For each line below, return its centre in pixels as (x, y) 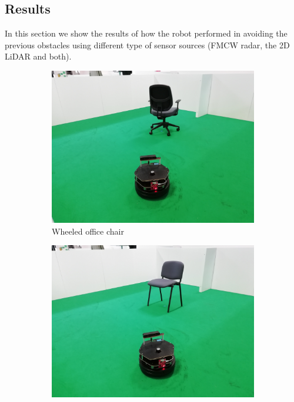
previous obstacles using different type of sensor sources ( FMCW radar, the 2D (147, 45)
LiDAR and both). (38, 56)
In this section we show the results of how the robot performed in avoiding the (146, 33)
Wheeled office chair (88, 231)
